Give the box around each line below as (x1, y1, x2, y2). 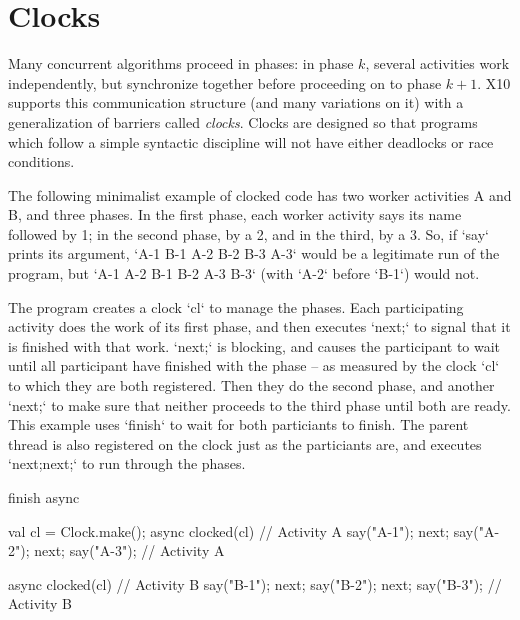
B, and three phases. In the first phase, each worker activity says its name (8, 204, 462, 225)
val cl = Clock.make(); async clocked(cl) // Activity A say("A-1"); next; (8, 520, 450, 541)
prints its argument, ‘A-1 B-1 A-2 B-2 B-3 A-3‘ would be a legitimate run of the (8, 243, 500, 264)
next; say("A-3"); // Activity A (34, 540, 225, 561)
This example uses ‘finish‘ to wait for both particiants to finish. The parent (8, 414, 469, 435)
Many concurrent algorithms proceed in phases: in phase (8, 53, 354, 74)
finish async (8, 487, 80, 507)
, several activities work (365, 53, 510, 74)
